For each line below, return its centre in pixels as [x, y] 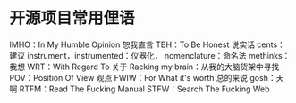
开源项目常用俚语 [72, 18]
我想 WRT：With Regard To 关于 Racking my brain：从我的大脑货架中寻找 [144, 67]
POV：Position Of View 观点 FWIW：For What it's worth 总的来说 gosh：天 [147, 77]
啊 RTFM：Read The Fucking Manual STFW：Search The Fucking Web [140, 89]
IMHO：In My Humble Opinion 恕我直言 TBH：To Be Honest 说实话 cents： [148, 44]
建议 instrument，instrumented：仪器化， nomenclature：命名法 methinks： [150, 55]
